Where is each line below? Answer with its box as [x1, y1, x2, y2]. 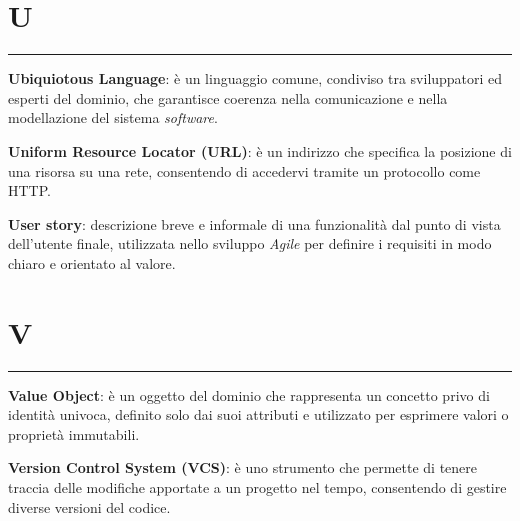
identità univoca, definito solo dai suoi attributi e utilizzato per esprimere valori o [8, 404, 509, 425]
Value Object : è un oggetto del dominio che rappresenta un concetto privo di [8, 384, 490, 405]
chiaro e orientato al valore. [8, 252, 176, 273]
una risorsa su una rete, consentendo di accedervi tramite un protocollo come [8, 160, 481, 181]
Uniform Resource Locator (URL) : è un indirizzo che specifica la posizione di [8, 140, 512, 161]
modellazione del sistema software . [8, 107, 218, 128]
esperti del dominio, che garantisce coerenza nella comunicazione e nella [8, 87, 448, 108]
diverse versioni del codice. [8, 496, 171, 517]
